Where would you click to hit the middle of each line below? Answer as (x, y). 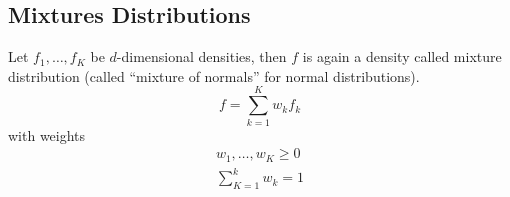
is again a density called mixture (402, 56)
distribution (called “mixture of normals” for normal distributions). (214, 75)
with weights (47, 134)
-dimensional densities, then (201, 56)
